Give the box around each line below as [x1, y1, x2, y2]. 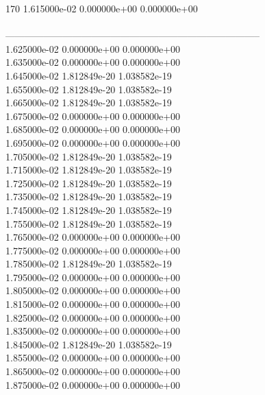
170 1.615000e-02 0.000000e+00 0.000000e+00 [5, 1, 198, 15]
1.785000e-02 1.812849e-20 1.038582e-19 [5, 256, 172, 271]
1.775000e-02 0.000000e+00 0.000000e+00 [5, 243, 181, 257]
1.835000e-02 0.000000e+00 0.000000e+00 [5, 324, 181, 338]
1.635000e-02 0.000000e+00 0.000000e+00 [5, 55, 181, 69]
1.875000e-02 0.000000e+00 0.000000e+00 [5, 377, 181, 392]
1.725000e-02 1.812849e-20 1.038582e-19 [5, 176, 172, 190]
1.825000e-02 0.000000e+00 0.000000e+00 [5, 310, 181, 324]
